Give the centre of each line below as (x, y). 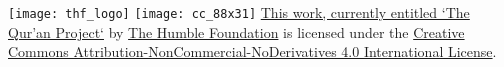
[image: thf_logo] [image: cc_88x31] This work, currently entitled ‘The (239, 12)
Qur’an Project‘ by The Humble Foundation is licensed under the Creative (236, 31)
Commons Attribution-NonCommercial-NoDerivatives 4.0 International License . (252, 51)
